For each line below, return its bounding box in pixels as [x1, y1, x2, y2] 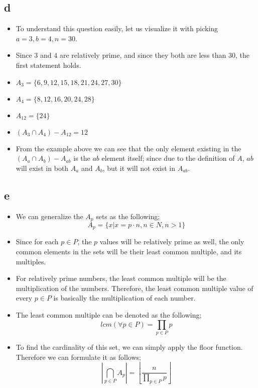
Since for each [16, 236, 59, 247]
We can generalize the [16, 211, 83, 221]
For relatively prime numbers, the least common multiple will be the [16, 273, 226, 283]
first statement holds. [16, 59, 81, 70]
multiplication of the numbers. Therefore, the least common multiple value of [16, 282, 253, 293]
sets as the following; [96, 211, 160, 221]
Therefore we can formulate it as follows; [16, 351, 141, 362]
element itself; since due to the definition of [101, 153, 235, 163]
